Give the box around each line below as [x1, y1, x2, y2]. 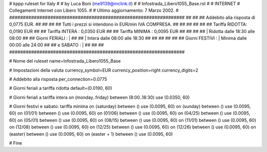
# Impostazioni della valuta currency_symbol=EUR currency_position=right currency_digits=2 [9, 67, 199, 73]
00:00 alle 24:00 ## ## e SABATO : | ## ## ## [9, 42, 104, 48]
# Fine [9, 140, 22, 146]
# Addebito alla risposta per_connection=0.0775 [9, 76, 107, 82]
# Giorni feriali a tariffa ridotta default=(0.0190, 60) [9, 85, 112, 91]
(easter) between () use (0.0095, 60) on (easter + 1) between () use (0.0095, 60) [9, 131, 173, 137]
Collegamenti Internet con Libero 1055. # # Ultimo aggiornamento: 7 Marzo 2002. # [9, 7, 179, 13]
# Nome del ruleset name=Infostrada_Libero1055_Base [9, 58, 121, 64]
